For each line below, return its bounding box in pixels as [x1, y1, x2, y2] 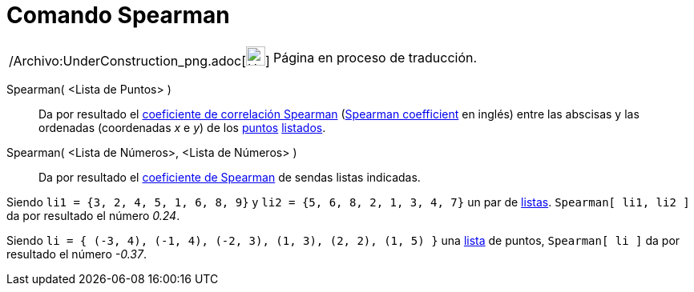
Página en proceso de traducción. [272, 49, 478, 66]
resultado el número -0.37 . [6, 246, 147, 261]
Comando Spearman [6, 2, 230, 29]
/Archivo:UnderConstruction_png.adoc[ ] [9, 52, 270, 69]
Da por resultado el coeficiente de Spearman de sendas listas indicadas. [38, 170, 421, 184]
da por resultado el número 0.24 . [6, 208, 180, 222]
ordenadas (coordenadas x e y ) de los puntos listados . [38, 120, 326, 134]
